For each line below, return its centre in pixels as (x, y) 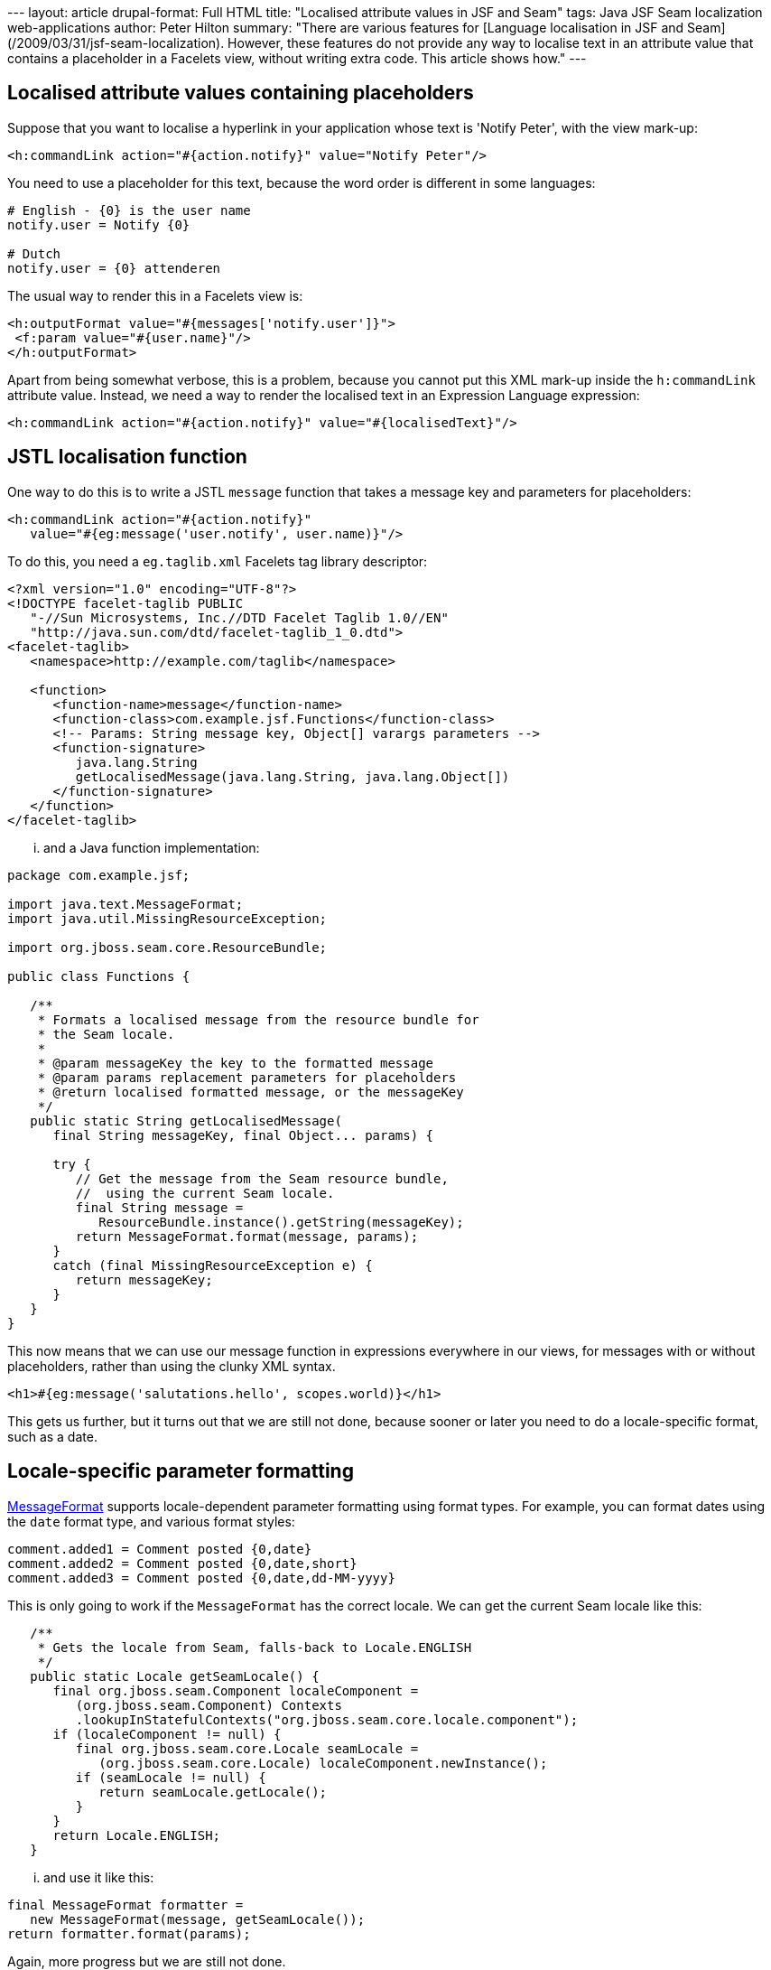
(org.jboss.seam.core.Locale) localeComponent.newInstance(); (323, 1763)
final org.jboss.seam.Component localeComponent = (236, 1690)
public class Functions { (99, 976)
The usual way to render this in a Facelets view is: (155, 295)
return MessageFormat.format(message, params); (247, 1236)
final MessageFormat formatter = (125, 1905)
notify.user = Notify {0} (99, 224)
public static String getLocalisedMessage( (186, 1120)
